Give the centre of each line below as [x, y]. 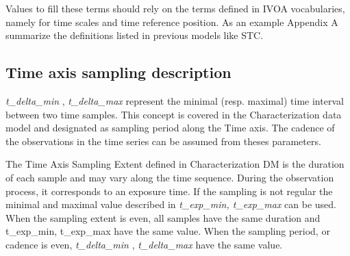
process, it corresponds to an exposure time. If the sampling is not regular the [169, 191]
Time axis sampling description [118, 72]
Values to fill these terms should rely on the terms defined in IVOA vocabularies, [175, 8]
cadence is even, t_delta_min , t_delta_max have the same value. [144, 244]
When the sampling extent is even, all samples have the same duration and [163, 217]
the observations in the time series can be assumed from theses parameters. [163, 141]
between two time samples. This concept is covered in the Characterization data [174, 114]
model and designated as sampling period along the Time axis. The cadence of [170, 128]
